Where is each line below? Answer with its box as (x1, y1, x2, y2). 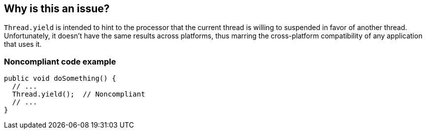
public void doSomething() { (4, 74, 116, 83)
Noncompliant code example (4, 56, 116, 66)
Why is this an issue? (4, 2, 110, 15)
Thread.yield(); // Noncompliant (12, 90, 145, 99)
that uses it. (4, 40, 42, 49)
